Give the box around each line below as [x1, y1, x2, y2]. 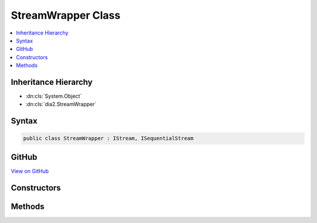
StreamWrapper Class [11, 9, 120, 22]
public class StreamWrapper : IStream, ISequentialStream [23, 135, 194, 142]
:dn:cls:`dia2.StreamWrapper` [25, 101, 97, 108]
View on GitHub [11, 167, 49, 174]
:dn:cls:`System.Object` [25, 92, 82, 100]
